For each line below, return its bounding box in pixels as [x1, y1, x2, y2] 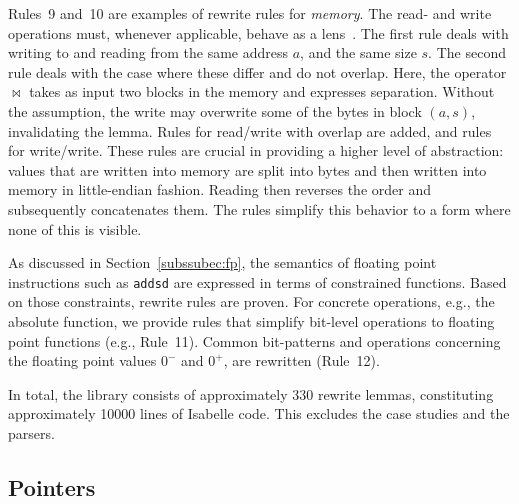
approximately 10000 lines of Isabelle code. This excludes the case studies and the [8, 403, 510, 424]
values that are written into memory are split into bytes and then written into [8, 159, 487, 180]
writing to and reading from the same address [8, 42, 288, 63]
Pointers [8, 471, 96, 502]
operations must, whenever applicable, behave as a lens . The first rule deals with [8, 22, 509, 43]
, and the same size [300, 42, 417, 63]
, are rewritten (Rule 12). [223, 350, 380, 371]
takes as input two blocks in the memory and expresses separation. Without [29, 81, 495, 102]
